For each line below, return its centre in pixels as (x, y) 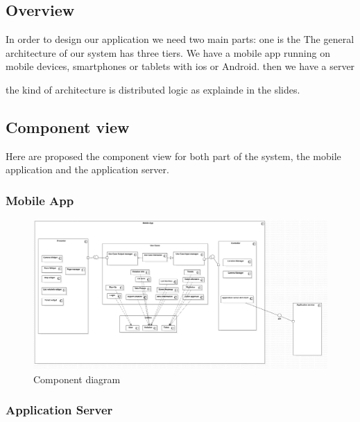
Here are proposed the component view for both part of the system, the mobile (173, 156)
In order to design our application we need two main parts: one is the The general (180, 39)
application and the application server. (87, 169)
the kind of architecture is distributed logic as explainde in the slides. (153, 89)
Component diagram (77, 379)
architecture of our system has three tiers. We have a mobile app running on (168, 52)
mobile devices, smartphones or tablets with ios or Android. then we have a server (180, 66)
